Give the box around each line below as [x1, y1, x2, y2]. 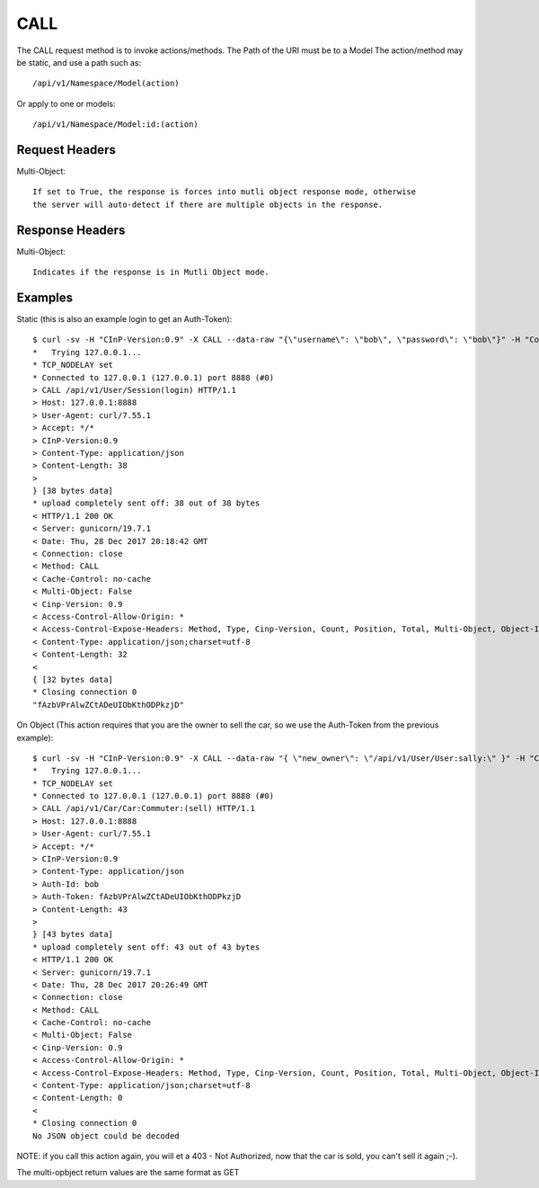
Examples [16, 290, 74, 305]
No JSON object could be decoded [32, 1130, 180, 1141]
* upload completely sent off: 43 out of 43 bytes [32, 942, 261, 952]
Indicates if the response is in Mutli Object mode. [32, 267, 269, 278]
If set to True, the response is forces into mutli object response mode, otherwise [32, 187, 417, 197]
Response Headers [16, 222, 126, 237]
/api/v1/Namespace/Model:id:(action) [32, 120, 199, 130]
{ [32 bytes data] [32, 674, 114, 684]
